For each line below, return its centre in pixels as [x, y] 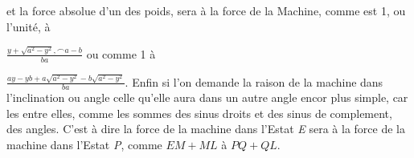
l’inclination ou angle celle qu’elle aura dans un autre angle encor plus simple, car [207, 97]
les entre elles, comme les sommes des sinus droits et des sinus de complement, [199, 113]
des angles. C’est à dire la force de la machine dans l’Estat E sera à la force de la [206, 129]
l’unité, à [29, 26]
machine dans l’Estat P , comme [84, 145]
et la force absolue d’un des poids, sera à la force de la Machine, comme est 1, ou [206, 10]
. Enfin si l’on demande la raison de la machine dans [254, 81]
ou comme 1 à [121, 53]
